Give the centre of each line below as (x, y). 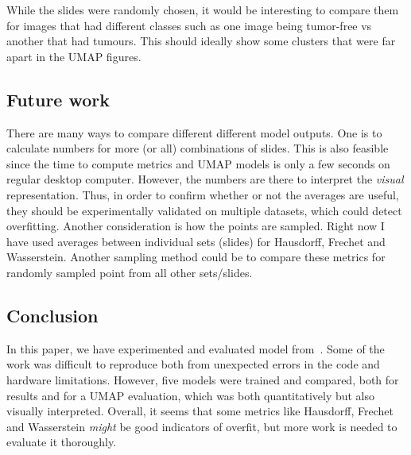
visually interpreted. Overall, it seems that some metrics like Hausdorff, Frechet (200, 411)
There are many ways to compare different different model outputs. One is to (194, 132)
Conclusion (52, 315)
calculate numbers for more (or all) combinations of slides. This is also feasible (198, 148)
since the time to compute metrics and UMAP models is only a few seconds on (198, 163)
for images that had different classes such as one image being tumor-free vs (189, 25)
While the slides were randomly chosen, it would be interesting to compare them (203, 10)
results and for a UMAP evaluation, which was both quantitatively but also (191, 395)
